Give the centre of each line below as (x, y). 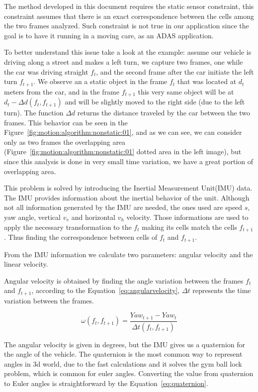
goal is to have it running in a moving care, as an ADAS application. (109, 35)
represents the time (222, 290)
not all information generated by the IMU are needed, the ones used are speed (123, 207)
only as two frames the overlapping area (65, 142)
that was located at (207, 81)
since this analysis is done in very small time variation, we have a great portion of (129, 161)
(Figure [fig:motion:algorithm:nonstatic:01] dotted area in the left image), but (123, 151)
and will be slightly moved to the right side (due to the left (155, 102)
